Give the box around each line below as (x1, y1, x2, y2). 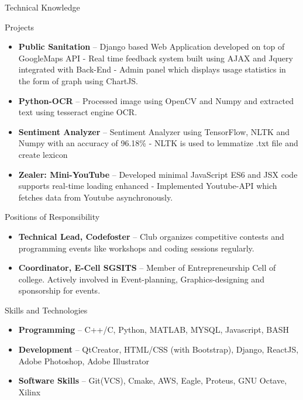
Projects (5, 20, 35, 33)
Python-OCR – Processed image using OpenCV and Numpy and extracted (18, 94, 294, 106)
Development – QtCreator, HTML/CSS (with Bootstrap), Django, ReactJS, (18, 343, 299, 356)
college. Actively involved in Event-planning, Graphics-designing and (18, 273, 264, 285)
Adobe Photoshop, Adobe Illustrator (18, 354, 150, 367)
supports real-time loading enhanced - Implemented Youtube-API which (18, 180, 277, 192)
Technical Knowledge (5, 1, 80, 13)
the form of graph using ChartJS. (18, 74, 139, 87)
